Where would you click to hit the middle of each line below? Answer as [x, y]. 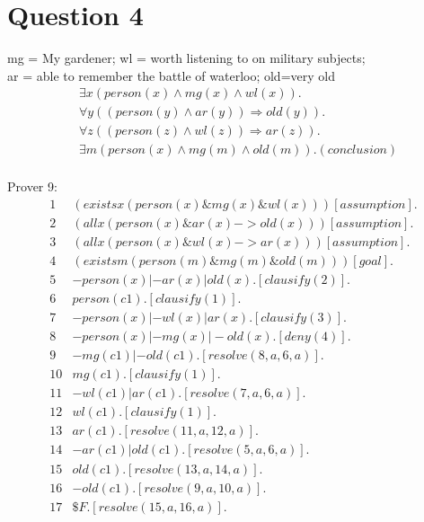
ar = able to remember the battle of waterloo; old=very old [171, 75]
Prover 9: [32, 186]
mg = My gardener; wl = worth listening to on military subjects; [186, 58]
